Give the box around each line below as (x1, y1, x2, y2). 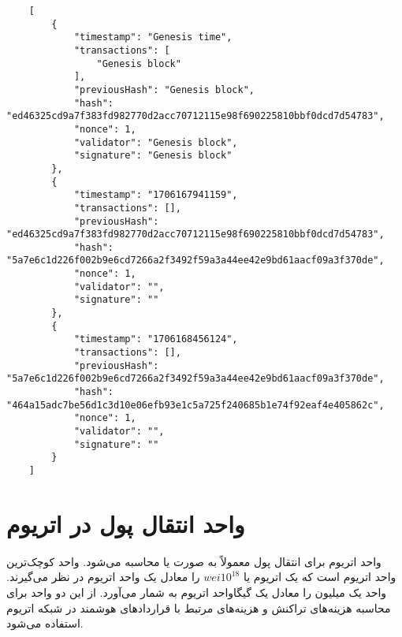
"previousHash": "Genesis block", (73, 84, 255, 95)
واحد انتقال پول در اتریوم (6, 507, 245, 539)
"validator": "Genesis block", (73, 136, 238, 148)
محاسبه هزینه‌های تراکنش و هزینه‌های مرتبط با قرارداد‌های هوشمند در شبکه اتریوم (6, 599, 391, 616)
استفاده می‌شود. (6, 615, 84, 631)
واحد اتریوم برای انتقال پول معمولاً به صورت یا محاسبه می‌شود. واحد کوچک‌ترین (6, 553, 382, 569)
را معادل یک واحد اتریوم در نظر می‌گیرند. (6, 568, 200, 585)
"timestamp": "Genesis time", (73, 32, 233, 43)
